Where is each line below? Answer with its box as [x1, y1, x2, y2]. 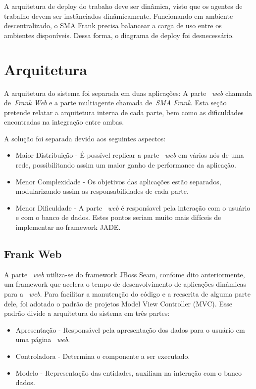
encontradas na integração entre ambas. [4, 117, 124, 127]
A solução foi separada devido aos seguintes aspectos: [4, 133, 166, 143]
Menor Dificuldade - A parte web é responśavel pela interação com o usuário [15, 202, 251, 213]
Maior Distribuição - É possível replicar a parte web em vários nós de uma [15, 150, 244, 160]
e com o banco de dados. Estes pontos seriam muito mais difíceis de [15, 212, 221, 222]
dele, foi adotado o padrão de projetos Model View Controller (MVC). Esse [4, 298, 233, 308]
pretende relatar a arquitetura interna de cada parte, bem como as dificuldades [4, 107, 244, 117]
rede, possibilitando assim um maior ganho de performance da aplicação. [15, 160, 236, 170]
